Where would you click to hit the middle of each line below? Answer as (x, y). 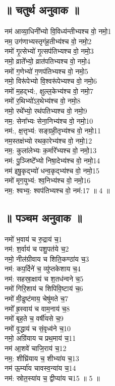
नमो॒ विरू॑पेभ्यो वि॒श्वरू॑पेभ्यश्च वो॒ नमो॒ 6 (51, 81)
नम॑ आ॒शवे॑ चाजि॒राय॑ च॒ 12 (36, 348)
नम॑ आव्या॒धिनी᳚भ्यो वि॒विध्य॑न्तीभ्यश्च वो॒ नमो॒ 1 (58, 31)
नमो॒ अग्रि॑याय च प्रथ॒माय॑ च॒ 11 (40, 338)
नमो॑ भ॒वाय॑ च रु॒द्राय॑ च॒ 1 (33, 239)
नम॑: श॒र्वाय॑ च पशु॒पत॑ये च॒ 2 (37, 249)
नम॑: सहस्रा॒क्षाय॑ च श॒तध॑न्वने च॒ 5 (44, 278)
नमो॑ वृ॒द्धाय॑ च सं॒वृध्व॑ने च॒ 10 (38, 328)
